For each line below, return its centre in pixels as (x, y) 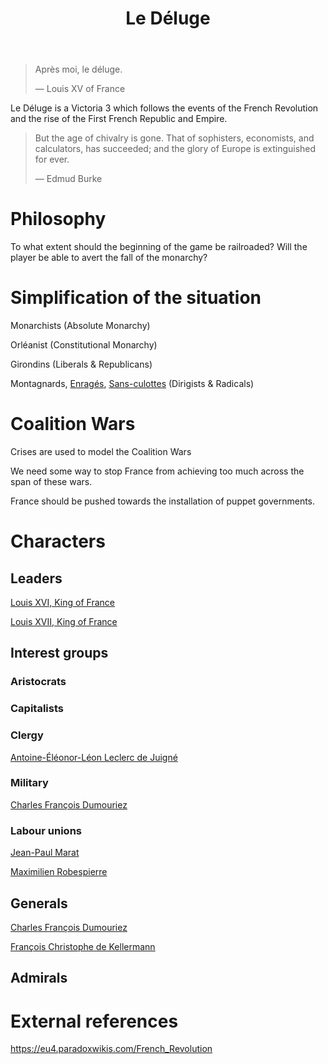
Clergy (27, 735)
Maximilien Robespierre (59, 872)
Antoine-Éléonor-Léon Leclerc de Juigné (94, 757)
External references (94, 1021)
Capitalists (37, 709)
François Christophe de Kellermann (83, 946)
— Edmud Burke (68, 179)
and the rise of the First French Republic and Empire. (119, 119)
